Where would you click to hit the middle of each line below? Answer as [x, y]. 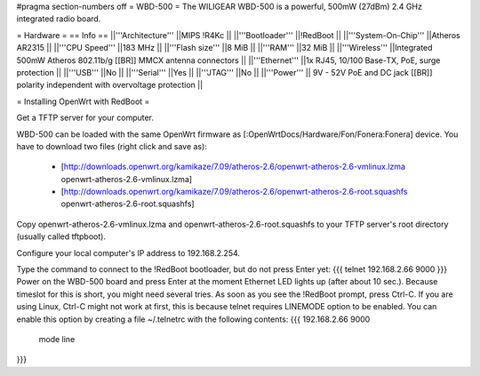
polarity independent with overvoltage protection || [110, 85]
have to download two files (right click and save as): [112, 146]
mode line [57, 339]
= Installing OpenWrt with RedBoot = [83, 101]
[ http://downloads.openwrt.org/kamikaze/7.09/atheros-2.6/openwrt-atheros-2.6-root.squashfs [234, 192]
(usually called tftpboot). [61, 236]
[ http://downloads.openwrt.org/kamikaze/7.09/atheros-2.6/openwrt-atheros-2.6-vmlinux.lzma [233, 167]
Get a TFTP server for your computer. [85, 118]
